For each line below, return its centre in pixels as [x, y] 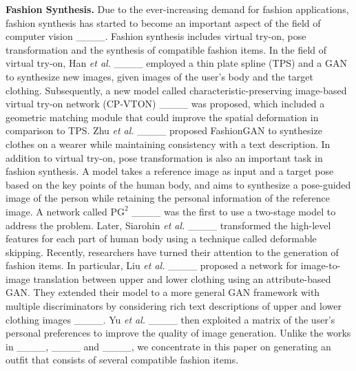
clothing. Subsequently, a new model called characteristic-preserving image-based [176, 90]
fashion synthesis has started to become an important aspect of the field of [163, 22]
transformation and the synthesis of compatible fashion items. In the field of [166, 49]
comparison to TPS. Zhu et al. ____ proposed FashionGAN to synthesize [164, 130]
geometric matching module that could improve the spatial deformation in [162, 117]
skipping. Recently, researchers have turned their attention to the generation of [172, 252]
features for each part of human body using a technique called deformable [161, 238]
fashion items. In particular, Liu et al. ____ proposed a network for [152, 265]
